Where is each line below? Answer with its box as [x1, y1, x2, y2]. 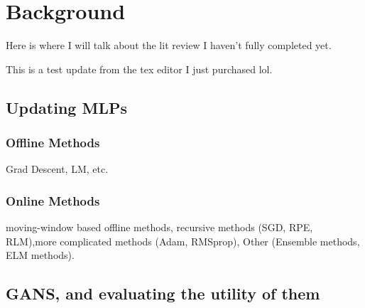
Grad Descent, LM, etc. [6, 161, 109, 176]
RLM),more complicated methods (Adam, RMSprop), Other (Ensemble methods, [6, 233, 360, 248]
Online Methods [6, 191, 100, 209]
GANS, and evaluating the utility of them [6, 282, 320, 304]
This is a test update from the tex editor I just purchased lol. [6, 61, 273, 76]
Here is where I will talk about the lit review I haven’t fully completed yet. [6, 38, 332, 53]
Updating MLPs [6, 96, 127, 118]
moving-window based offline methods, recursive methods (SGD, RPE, [6, 220, 313, 235]
